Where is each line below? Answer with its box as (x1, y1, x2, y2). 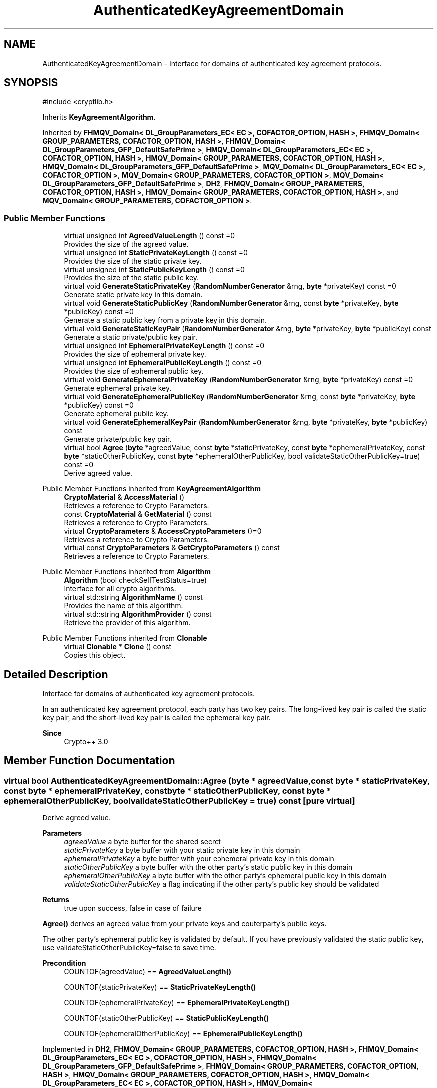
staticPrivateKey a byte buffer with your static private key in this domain (64, 846, 300, 855)
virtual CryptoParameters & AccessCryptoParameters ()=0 (64, 527, 262, 536)
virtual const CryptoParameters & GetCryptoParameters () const (64, 544, 280, 552)
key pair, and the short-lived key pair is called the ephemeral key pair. (42, 713, 271, 722)
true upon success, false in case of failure (64, 904, 202, 913)
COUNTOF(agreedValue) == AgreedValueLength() (64, 967, 232, 976)
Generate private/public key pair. (64, 435, 172, 444)
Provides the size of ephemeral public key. (64, 367, 204, 376)
